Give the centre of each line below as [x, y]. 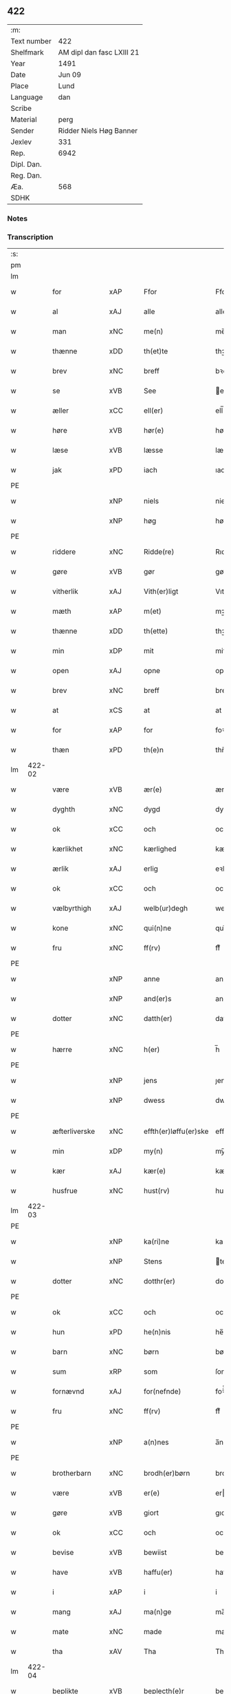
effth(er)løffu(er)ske [176, 1131]
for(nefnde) [162, 1392]
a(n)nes [156, 1443]
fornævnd [68, 1392]
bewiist [155, 1553]
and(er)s [157, 999]
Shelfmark [27, 52]
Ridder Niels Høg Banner [98, 130]
